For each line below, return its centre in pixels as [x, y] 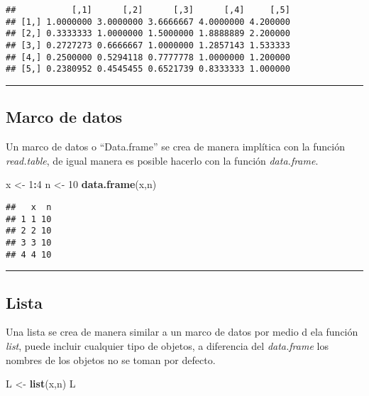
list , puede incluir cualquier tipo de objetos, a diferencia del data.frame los [167, 346]
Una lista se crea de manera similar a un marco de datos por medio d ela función [182, 332]
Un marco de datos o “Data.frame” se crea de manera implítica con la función [176, 147]
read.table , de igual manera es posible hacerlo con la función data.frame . [162, 160]
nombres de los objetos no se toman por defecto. [111, 359]
